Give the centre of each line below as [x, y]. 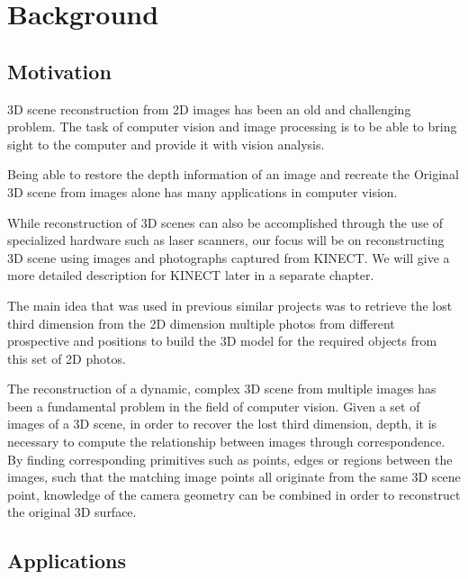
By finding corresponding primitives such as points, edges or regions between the [230, 459]
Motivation [59, 71]
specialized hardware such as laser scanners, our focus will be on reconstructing [226, 240]
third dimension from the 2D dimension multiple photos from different [201, 323]
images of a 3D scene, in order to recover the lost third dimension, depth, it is [222, 424]
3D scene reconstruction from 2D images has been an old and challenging [209, 109]
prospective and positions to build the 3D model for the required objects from [222, 341]
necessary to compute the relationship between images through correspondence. [226, 442]
